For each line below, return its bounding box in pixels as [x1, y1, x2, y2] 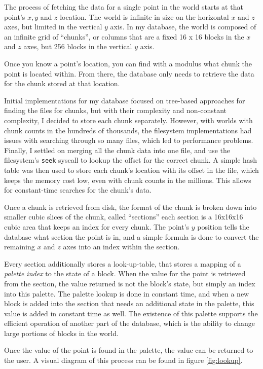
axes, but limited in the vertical [4, 21, 102, 32]
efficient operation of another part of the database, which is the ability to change [4, 318, 255, 328]
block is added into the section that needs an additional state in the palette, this [4, 298, 254, 309]
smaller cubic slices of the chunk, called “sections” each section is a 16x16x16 [4, 211, 243, 222]
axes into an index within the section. [63, 241, 180, 252]
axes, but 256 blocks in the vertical [23, 41, 132, 52]
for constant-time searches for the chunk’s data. [4, 184, 152, 195]
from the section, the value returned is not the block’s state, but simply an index [4, 278, 255, 288]
